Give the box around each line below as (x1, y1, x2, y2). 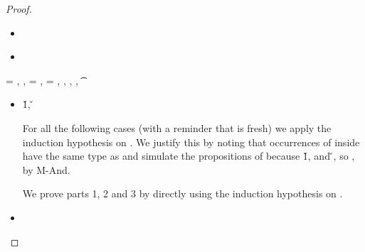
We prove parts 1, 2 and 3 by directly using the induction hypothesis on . (22, 186, 343, 201)
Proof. (6, 1, 32, 16)
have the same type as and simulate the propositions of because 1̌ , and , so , (22, 148, 355, 163)
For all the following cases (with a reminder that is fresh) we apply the (22, 120, 332, 135)
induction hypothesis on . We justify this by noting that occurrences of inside (22, 134, 360, 149)
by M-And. (22, 162, 70, 177)
